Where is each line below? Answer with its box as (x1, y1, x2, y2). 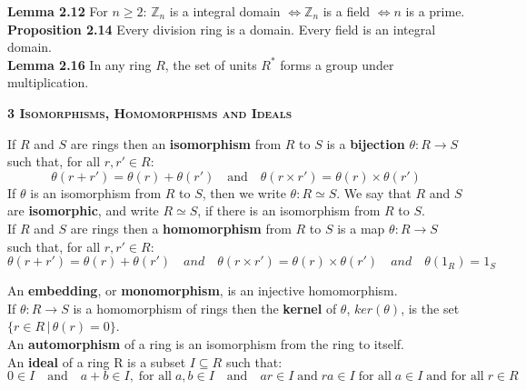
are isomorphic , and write (7, 201, 159, 220)
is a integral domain (169, 2, 281, 20)
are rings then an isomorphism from (70, 134, 282, 153)
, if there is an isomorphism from (197, 201, 381, 220)
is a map (337, 218, 385, 237)
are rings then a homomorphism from (70, 218, 292, 237)
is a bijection (326, 134, 405, 153)
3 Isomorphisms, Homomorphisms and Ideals (7, 103, 293, 122)
